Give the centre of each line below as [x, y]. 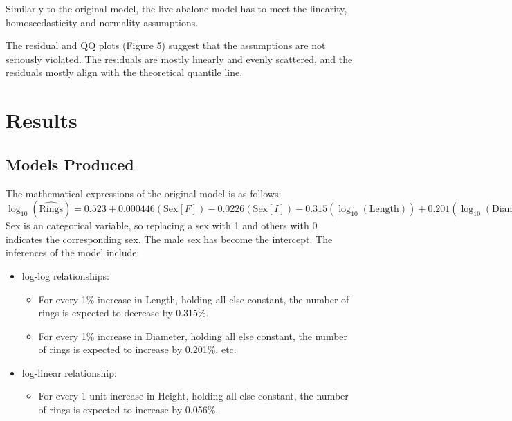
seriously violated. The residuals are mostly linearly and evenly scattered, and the [179, 59]
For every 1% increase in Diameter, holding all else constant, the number [193, 335]
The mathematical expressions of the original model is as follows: [144, 193]
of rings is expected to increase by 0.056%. [128, 410]
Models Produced [70, 164]
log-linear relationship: [69, 372]
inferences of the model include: [73, 252]
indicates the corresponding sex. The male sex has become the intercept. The [169, 239]
